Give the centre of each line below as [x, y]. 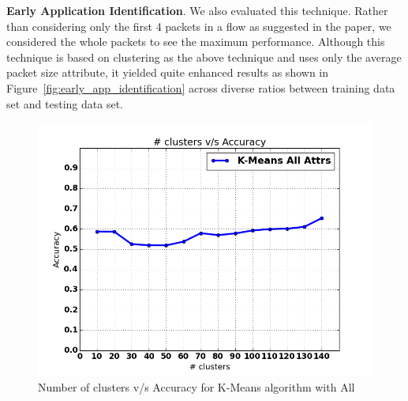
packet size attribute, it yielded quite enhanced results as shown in [168, 72]
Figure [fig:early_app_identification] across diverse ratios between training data [201, 87]
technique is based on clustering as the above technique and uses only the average [204, 57]
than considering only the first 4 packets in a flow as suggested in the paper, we [199, 26]
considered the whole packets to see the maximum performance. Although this [196, 42]
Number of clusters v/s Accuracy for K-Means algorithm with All [197, 386]
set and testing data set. [65, 103]
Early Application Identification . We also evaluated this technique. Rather [197, 10]
